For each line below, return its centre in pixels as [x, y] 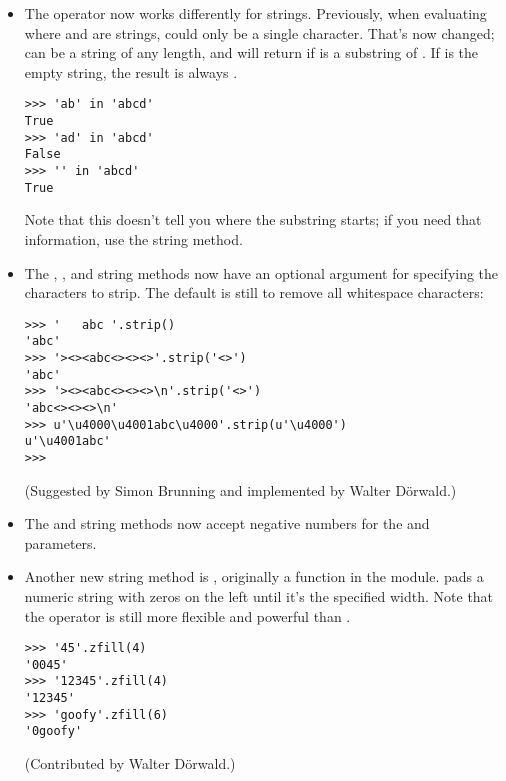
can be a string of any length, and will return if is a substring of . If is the [251, 52]
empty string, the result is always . [131, 71]
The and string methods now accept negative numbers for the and [227, 523]
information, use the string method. [133, 238]
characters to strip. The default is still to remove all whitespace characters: [254, 292]
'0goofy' [53, 731]
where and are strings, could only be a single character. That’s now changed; [259, 32]
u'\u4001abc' [67, 441]
